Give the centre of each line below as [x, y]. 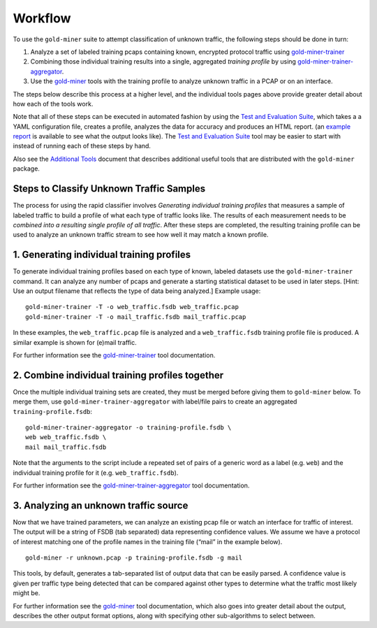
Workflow [42, 18]
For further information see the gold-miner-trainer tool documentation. [114, 355]
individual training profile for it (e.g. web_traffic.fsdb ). [96, 473]
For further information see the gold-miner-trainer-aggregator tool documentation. [131, 485]
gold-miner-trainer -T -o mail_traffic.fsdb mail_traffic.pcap [136, 317]
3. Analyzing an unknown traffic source [101, 505]
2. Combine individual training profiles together [118, 375]
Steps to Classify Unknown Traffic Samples [109, 189]
